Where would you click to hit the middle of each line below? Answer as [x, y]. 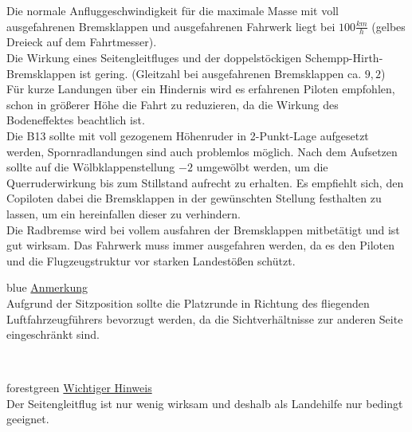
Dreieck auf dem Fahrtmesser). [82, 42]
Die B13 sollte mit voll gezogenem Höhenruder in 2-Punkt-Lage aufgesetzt [188, 135]
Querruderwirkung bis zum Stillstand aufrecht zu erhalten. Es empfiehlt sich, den [205, 182]
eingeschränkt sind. [53, 334]
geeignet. [28, 419]
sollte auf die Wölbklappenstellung [91, 167]
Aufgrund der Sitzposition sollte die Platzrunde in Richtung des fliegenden [188, 302]
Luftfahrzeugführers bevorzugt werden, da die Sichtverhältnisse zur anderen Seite [205, 318]
